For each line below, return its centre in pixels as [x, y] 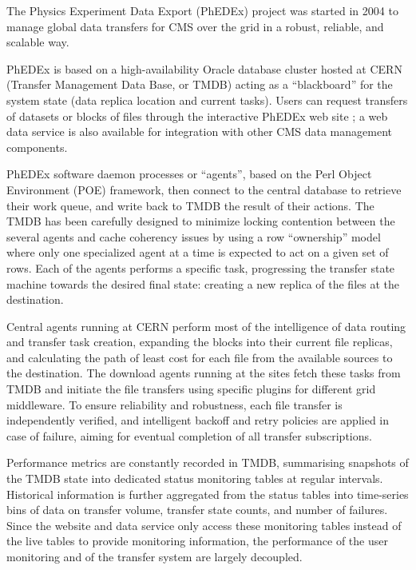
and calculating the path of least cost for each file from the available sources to [200, 357]
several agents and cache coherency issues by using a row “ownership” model [194, 236]
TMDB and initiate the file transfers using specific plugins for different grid [191, 389]
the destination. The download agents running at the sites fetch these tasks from [204, 373]
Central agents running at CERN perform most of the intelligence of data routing [206, 326]
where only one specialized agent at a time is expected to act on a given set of [198, 252]
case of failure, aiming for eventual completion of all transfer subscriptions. [189, 435]
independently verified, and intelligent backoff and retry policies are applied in [198, 420]
